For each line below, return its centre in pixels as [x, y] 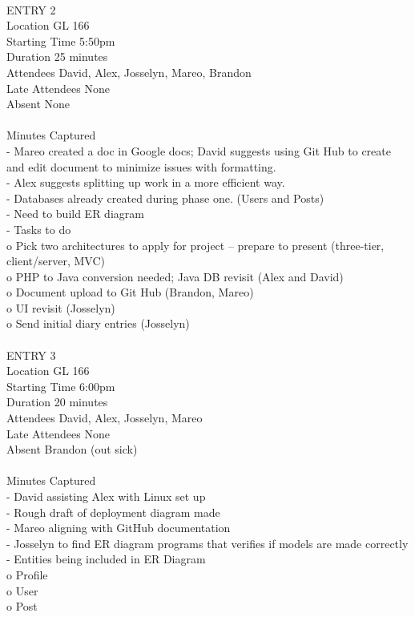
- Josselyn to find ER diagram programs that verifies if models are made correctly [207, 543]
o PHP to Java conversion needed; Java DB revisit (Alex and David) [175, 276]
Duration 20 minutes [57, 402]
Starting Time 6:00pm [61, 386]
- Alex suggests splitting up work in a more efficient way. [146, 182]
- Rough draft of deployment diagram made [113, 512]
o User [22, 590]
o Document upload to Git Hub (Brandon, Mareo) [130, 292]
